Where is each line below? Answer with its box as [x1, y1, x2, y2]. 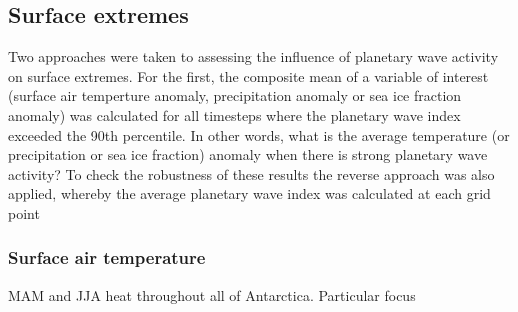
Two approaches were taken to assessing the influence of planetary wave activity [8, 46, 499, 67]
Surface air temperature [8, 245, 206, 270]
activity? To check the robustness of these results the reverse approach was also [8, 163, 495, 184]
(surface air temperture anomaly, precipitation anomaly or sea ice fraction [8, 85, 462, 106]
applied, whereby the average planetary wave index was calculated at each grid [8, 183, 491, 204]
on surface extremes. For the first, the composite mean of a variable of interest [8, 65, 489, 86]
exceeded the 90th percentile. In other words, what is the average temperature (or [8, 124, 510, 145]
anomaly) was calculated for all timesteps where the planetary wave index [8, 104, 461, 125]
